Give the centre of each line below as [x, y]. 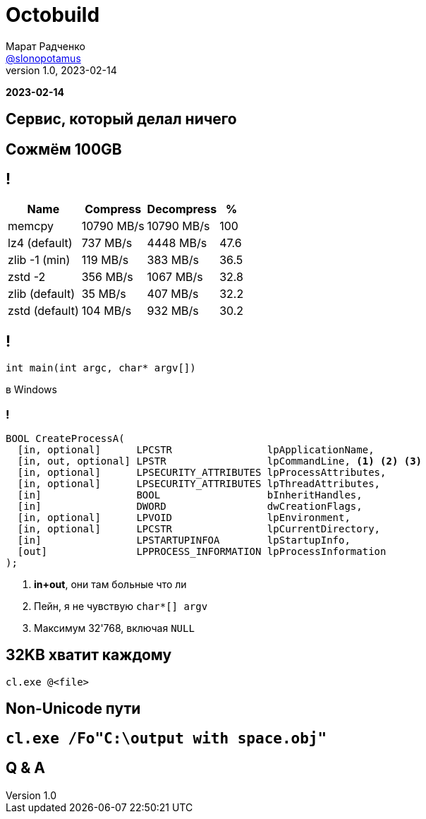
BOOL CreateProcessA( [65, 439]
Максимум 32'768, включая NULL [114, 628]
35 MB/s [104, 294]
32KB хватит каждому [89, 655]
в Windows [31, 390]
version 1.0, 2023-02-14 [61, 70]
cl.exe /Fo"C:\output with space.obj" [166, 738]
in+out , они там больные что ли [110, 585]
